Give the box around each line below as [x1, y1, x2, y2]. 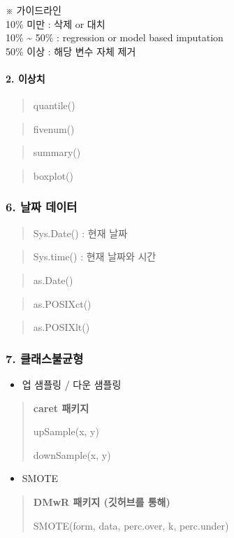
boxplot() [33, 168, 73, 183]
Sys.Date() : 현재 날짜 [33, 225, 128, 240]
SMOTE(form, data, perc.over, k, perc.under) [33, 518, 229, 532]
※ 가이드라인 [6, 3, 61, 17]
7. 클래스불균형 [6, 349, 84, 367]
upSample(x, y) [33, 424, 99, 439]
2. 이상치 [6, 71, 45, 85]
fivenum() [33, 121, 75, 136]
